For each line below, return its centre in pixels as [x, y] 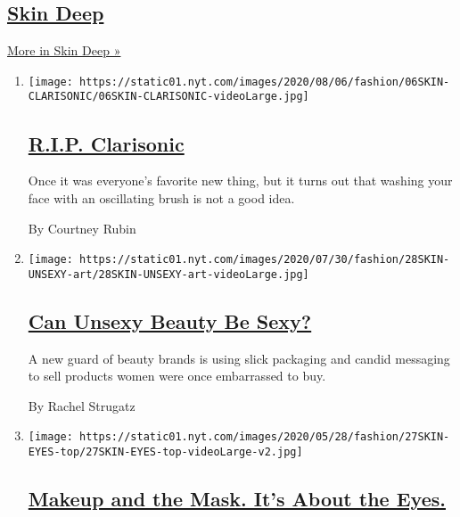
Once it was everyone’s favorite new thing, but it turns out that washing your [240, 181]
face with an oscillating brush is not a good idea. [161, 197]
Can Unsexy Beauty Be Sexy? [170, 320]
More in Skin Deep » [64, 50]
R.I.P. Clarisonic [106, 143]
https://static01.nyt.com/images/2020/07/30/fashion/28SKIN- [265, 260]
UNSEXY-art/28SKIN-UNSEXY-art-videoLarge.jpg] [168, 274]
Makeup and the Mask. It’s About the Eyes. [237, 499]
